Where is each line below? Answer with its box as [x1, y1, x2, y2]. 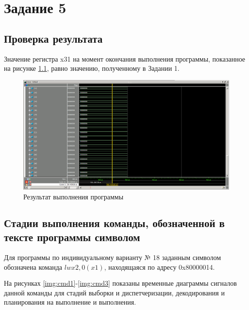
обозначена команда [4, 261, 63, 272]
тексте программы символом [4, 229, 140, 245]
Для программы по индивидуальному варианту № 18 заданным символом [4, 252, 221, 262]
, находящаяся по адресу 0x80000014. [104, 261, 215, 272]
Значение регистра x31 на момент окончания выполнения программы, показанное [4, 53, 246, 64]
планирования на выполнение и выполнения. [4, 297, 136, 307]
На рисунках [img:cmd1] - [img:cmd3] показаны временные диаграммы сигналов [4, 278, 237, 288]
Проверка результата [4, 31, 103, 46]
